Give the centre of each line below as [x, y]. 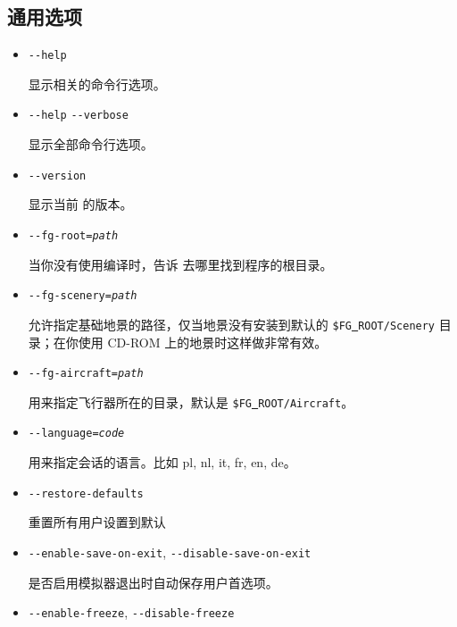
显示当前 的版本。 [80, 204]
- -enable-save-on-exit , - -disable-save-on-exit [170, 552]
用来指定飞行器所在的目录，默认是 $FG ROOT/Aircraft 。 [191, 401]
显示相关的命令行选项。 [97, 84]
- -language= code [76, 434]
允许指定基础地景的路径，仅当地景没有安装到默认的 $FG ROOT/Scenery [232, 324]
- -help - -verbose [78, 116]
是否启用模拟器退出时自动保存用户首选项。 [153, 582]
